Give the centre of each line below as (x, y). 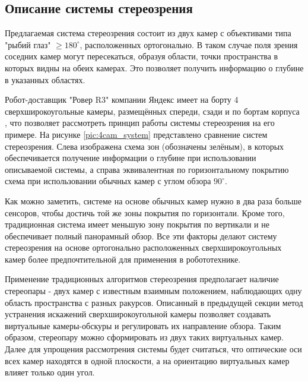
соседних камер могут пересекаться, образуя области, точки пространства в (142, 56)
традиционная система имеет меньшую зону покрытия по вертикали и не (137, 224)
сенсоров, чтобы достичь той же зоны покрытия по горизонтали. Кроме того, (145, 212)
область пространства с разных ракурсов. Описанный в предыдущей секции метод (154, 302)
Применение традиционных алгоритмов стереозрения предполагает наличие (142, 279)
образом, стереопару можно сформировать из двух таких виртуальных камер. (145, 337)
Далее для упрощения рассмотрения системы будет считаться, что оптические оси (153, 349)
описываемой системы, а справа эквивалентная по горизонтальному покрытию (147, 169)
